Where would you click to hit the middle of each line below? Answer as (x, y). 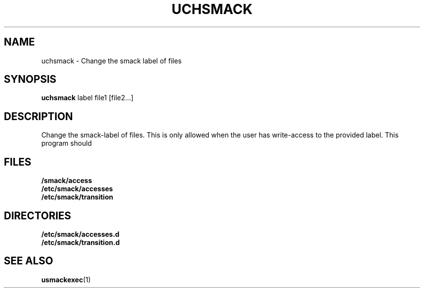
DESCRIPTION (38, 116)
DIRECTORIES (38, 215)
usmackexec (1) (66, 279)
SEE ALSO (29, 261)
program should (67, 143)
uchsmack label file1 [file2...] (87, 98)
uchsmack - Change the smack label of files (112, 61)
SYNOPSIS (30, 79)
